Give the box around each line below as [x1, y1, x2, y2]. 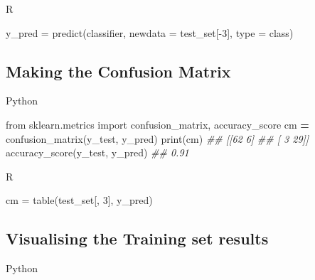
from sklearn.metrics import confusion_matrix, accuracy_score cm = [6, 117, 309, 131]
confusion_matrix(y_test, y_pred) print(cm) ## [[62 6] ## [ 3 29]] [6, 131, 309, 146]
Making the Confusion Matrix [6, 60, 231, 82]
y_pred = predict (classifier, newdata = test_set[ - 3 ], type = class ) [6, 25, 294, 40]
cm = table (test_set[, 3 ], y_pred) [6, 193, 153, 208]
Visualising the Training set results [6, 227, 269, 249]
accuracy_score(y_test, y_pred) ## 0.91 [6, 145, 189, 160]
